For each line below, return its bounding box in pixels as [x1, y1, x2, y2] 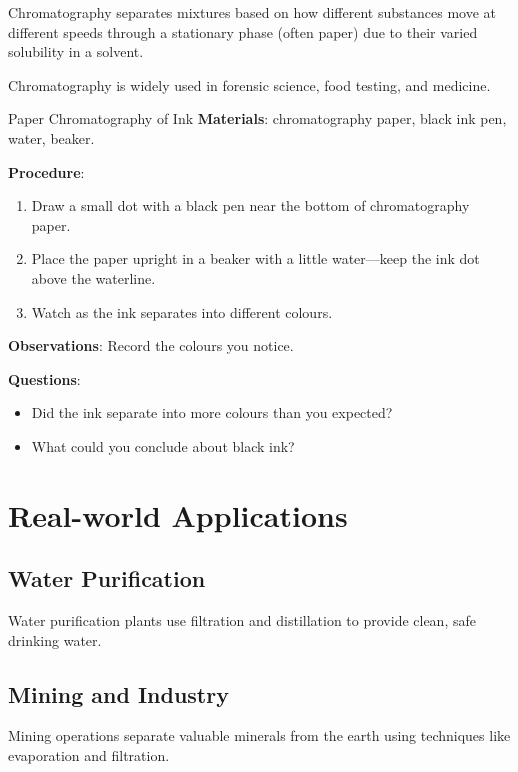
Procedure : [8, 161, 85, 182]
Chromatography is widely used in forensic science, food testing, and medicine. [8, 74, 491, 95]
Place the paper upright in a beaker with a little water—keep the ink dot [31, 248, 480, 269]
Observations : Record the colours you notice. [8, 335, 294, 356]
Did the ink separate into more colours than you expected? [31, 402, 393, 423]
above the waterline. [31, 267, 156, 288]
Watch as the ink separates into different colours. [31, 301, 333, 322]
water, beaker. [8, 127, 95, 148]
